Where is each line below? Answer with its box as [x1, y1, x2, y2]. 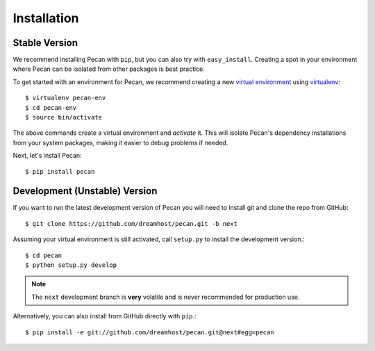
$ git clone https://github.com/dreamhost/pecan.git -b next [25, 220, 237, 227]
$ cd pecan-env [25, 104, 77, 111]
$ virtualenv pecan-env [25, 94, 106, 102]
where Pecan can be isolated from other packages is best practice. [12, 65, 205, 73]
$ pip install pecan [25, 168, 95, 175]
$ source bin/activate [25, 113, 103, 122]
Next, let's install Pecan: [12, 152, 83, 160]
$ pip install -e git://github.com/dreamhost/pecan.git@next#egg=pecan [25, 328, 274, 336]
